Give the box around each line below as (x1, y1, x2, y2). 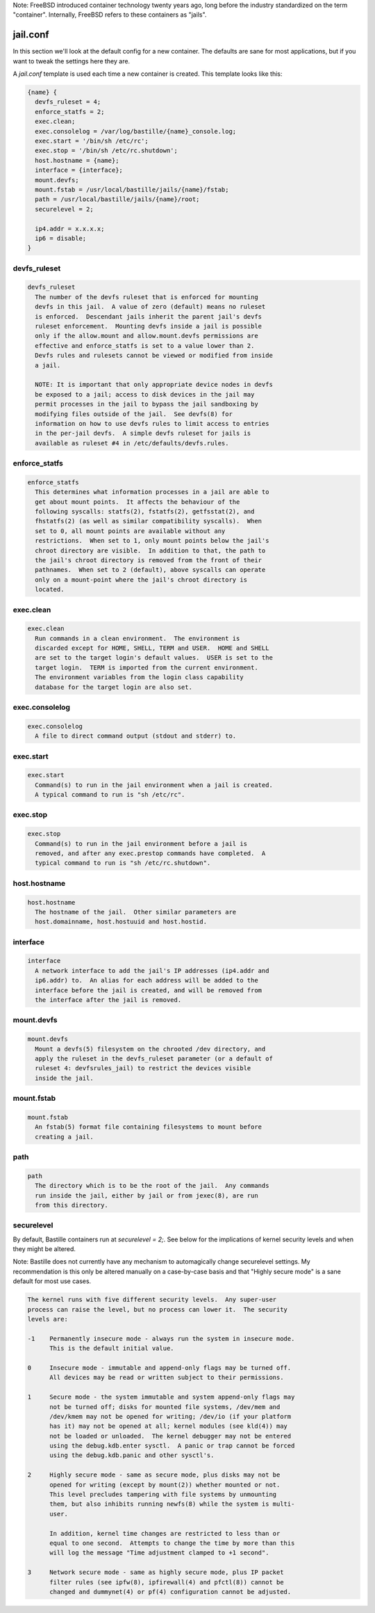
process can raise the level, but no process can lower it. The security (27, 1305, 288, 1313)
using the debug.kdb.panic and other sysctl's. (49, 1452, 215, 1459)
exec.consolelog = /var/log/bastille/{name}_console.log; (35, 127, 237, 135)
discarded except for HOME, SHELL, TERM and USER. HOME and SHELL (35, 644, 269, 652)
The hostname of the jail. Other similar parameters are (35, 908, 237, 916)
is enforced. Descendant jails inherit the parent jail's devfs (35, 312, 262, 320)
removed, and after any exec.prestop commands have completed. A (35, 850, 266, 857)
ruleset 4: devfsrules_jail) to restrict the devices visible (35, 1065, 251, 1072)
